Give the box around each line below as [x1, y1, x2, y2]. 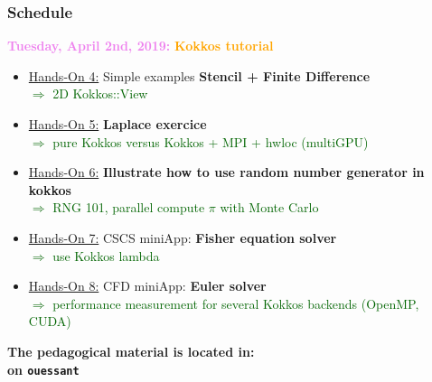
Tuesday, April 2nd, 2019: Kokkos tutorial [7, 36, 274, 55]
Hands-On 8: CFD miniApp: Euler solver [28, 276, 267, 295]
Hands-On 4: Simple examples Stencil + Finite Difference [28, 66, 371, 85]
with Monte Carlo [220, 198, 319, 217]
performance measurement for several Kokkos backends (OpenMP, [52, 293, 419, 312]
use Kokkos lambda [52, 246, 160, 265]
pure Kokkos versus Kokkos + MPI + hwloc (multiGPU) [52, 132, 369, 151]
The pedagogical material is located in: [7, 341, 255, 360]
